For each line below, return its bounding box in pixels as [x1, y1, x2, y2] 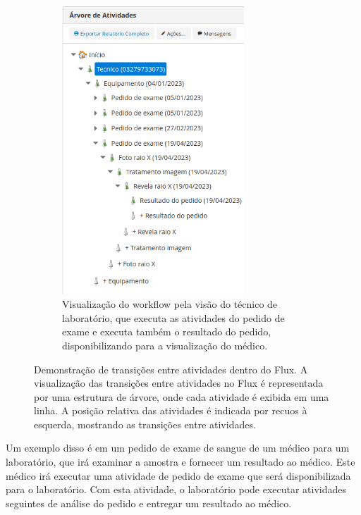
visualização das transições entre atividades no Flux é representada [34, 376, 324, 390]
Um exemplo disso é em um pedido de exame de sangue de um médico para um [6, 440, 350, 455]
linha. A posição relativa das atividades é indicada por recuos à [34, 403, 307, 418]
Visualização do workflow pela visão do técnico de [62, 297, 278, 311]
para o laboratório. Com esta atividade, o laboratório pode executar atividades [6, 482, 347, 497]
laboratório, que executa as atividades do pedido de [62, 310, 285, 325]
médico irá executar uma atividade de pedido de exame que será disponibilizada [6, 468, 351, 483]
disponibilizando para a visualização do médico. [62, 337, 268, 352]
